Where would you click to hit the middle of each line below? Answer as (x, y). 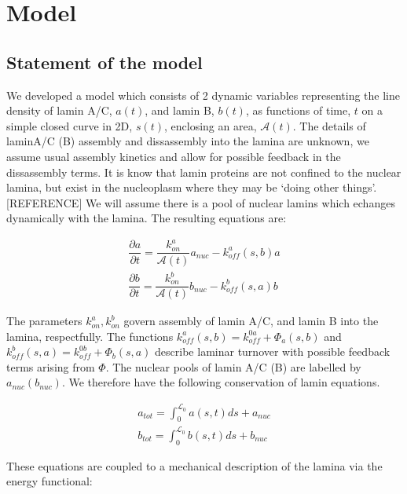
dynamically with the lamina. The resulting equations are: (147, 218)
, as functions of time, (298, 110)
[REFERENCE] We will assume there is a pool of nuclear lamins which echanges (201, 202)
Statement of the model (104, 62)
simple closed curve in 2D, (70, 125)
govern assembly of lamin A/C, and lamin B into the (251, 321)
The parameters (44, 321)
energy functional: (49, 481)
